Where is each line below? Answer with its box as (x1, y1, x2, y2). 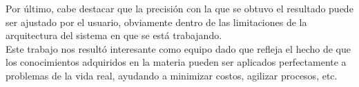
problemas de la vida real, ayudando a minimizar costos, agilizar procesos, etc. (6, 68, 338, 82)
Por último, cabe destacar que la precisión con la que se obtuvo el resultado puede (6, 1, 353, 15)
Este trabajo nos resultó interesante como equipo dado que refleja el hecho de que (6, 41, 351, 55)
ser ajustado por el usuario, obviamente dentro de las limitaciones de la (6, 14, 307, 29)
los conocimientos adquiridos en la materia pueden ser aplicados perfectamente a (6, 55, 347, 69)
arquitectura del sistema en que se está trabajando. (6, 28, 222, 42)
